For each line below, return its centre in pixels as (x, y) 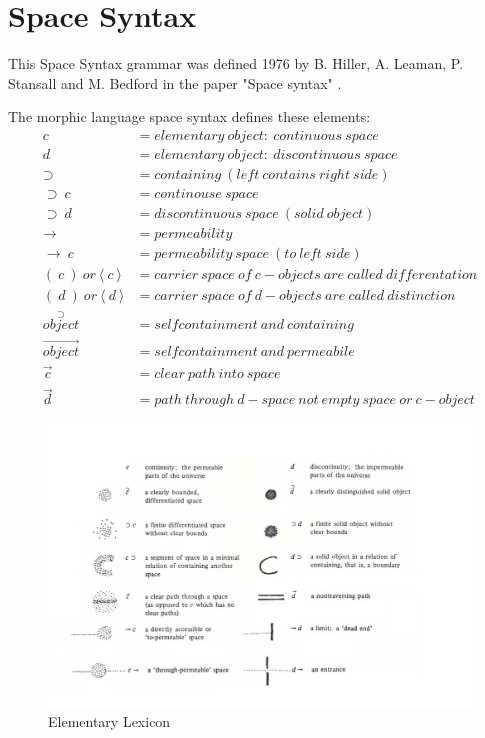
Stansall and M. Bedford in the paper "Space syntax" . (175, 82)
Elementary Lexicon (109, 721)
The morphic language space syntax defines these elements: (189, 116)
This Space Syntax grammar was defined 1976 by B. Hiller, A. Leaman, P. (236, 63)
